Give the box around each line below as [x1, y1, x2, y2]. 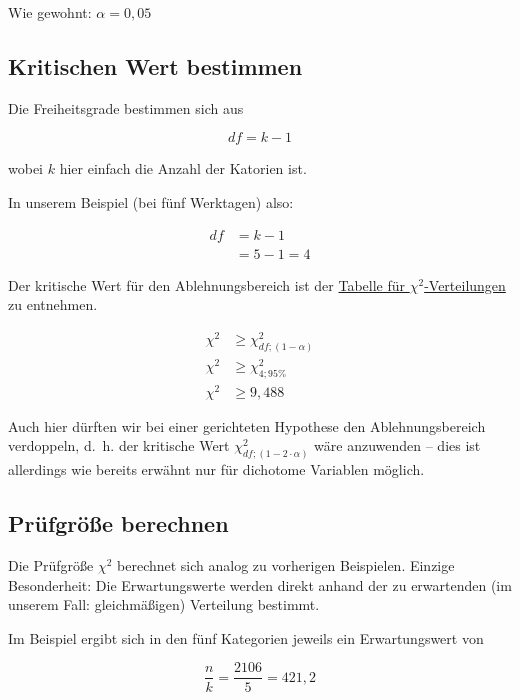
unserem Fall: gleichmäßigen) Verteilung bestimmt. [8, 594, 320, 615]
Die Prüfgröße [8, 555, 94, 576]
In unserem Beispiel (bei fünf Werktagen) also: [8, 191, 294, 212]
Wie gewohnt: [8, 2, 92, 22]
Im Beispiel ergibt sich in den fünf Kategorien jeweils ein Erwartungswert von [8, 627, 484, 648]
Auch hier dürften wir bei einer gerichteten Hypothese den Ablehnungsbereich [8, 415, 486, 436]
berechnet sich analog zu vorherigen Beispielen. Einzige [117, 555, 455, 576]
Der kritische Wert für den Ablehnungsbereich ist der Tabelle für [8, 274, 406, 295]
